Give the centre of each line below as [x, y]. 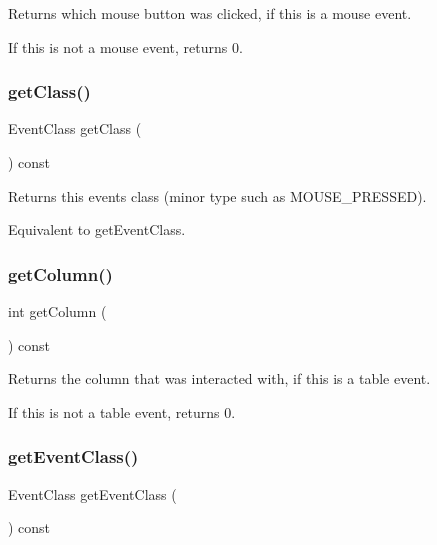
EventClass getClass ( [75, 128]
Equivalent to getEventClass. [97, 229]
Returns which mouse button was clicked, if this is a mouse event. [210, 13]
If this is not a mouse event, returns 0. [125, 46]
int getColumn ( [57, 311]
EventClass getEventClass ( [92, 493]
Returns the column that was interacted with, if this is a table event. [219, 378]
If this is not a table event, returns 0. [122, 411]
